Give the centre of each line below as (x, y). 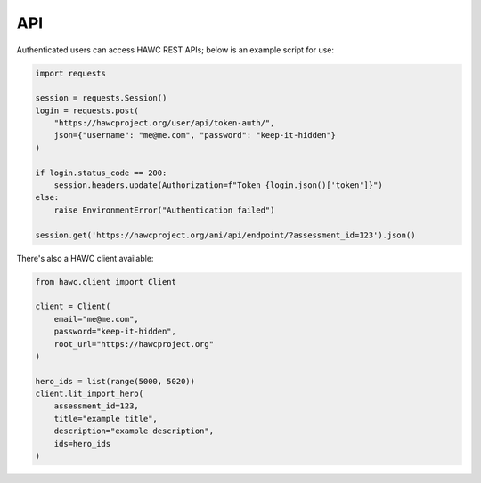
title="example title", (106, 419)
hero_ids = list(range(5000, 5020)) (115, 381)
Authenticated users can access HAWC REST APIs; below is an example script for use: (175, 50)
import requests (71, 73)
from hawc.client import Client (106, 282)
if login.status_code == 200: (101, 173)
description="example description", (134, 431)
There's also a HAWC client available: (85, 258)
